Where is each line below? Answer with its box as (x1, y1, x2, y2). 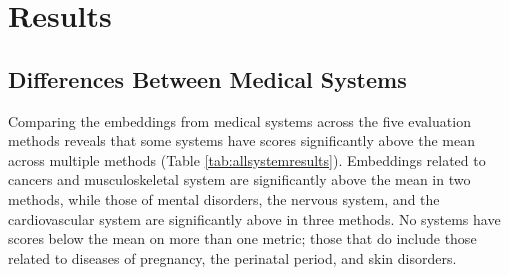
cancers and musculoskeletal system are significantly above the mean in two (8, 169, 471, 190)
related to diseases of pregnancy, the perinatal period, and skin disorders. (8, 247, 457, 268)
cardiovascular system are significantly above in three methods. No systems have (8, 208, 501, 229)
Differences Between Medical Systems (8, 63, 407, 94)
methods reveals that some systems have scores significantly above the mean (8, 130, 475, 151)
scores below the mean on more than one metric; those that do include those (8, 228, 477, 249)
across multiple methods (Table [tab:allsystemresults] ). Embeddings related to (8, 149, 486, 170)
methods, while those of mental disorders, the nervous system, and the (8, 188, 440, 209)
